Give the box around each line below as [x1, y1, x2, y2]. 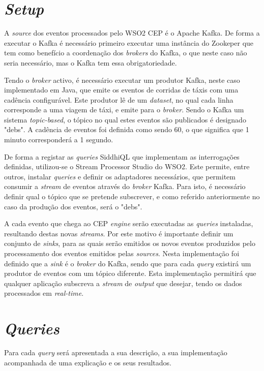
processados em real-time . [4, 288, 84, 298]
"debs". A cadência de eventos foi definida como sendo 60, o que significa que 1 [4, 124, 249, 135]
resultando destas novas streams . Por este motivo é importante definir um [4, 228, 233, 238]
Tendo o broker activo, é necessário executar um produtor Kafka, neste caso [4, 74, 240, 85]
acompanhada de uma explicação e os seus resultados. [4, 357, 171, 367]
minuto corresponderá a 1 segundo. [4, 134, 113, 145]
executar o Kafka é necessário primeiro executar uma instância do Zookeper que [4, 37, 254, 48]
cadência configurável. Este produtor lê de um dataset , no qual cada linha [4, 94, 233, 105]
